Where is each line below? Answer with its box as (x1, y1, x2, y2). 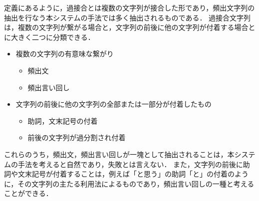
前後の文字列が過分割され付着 (27, 132, 126, 143)
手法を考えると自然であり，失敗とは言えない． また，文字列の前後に (17, 159, 243, 169)
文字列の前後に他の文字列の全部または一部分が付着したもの (15, 99, 212, 109)
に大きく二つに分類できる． (4, 31, 95, 42)
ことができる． (4, 188, 53, 199)
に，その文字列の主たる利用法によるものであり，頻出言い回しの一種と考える (4, 178, 255, 189)
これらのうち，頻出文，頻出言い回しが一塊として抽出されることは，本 (4, 149, 235, 159)
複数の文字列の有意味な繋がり (15, 48, 114, 59)
